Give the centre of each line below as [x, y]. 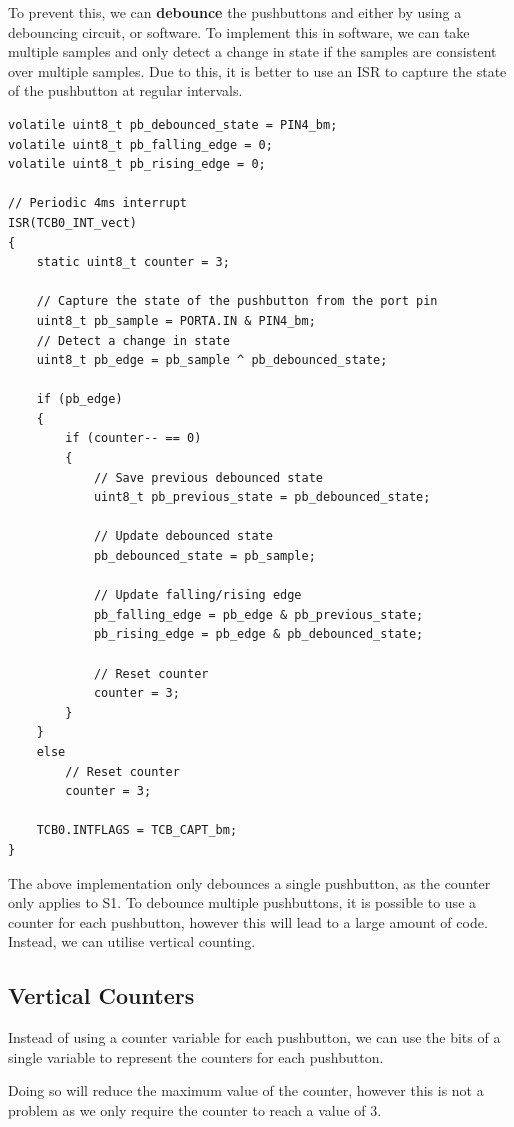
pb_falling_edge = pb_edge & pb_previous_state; [258, 614]
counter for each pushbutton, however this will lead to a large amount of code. [248, 921]
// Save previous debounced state [208, 477]
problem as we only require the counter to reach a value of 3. [195, 1109]
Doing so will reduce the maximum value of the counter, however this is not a [246, 1090]
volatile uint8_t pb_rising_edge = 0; [137, 164]
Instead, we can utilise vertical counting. [132, 941]
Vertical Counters [101, 995]
